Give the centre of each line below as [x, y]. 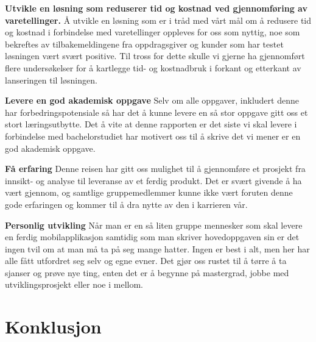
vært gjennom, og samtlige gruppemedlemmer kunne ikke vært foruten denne [149, 192]
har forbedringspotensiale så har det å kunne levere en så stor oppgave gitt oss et [156, 112]
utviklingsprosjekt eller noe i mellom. [74, 284]
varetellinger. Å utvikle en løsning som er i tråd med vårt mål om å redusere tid [158, 20]
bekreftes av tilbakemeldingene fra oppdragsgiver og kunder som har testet [144, 44]
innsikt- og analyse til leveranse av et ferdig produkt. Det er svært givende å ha [153, 180]
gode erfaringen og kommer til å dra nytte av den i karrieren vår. [126, 204]
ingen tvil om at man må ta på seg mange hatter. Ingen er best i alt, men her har [157, 248]
